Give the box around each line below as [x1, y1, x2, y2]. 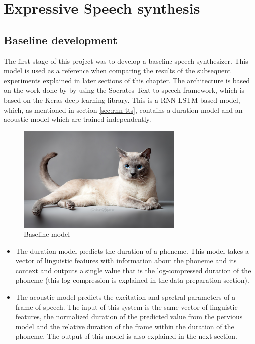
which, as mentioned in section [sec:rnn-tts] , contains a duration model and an [4, 104, 243, 115]
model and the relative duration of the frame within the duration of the [15, 321, 234, 331]
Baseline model [24, 229, 70, 239]
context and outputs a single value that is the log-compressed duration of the [15, 265, 251, 275]
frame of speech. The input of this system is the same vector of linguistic [15, 301, 238, 312]
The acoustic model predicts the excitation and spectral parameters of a [15, 292, 236, 302]
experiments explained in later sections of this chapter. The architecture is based [4, 75, 250, 85]
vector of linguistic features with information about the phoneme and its [15, 255, 237, 266]
